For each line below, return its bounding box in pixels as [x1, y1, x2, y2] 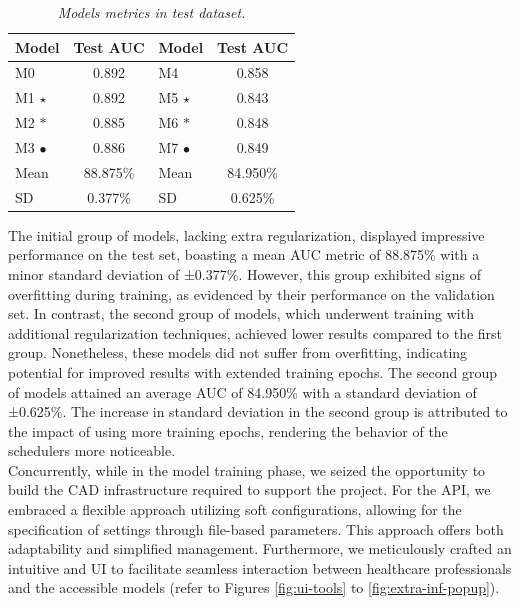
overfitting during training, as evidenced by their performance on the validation [8, 283, 495, 304]
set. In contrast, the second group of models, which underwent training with [8, 303, 474, 324]
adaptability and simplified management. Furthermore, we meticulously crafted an [8, 538, 512, 559]
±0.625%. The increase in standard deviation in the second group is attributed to [8, 401, 508, 422]
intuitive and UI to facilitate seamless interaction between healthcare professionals [8, 557, 512, 578]
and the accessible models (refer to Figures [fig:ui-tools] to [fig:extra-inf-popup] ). [8, 577, 500, 598]
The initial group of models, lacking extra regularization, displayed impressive [8, 224, 485, 245]
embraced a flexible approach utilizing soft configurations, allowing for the [8, 499, 462, 520]
